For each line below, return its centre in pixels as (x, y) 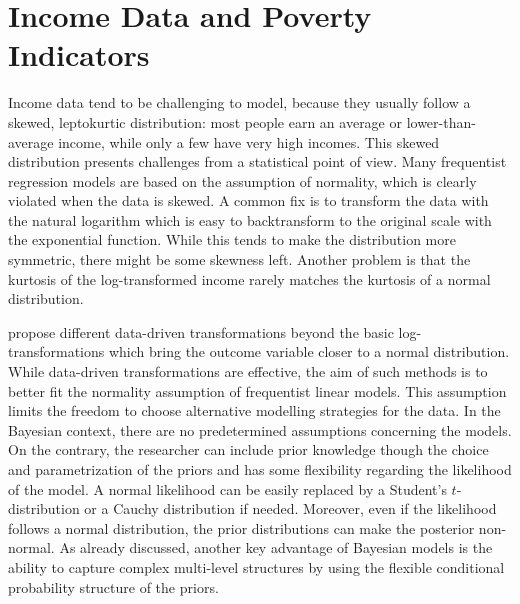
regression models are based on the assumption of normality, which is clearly (242, 180)
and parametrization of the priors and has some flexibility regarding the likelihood (260, 469)
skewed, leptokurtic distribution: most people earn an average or (205, 121)
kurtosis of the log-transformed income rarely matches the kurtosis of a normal (249, 278)
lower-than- (441, 121)
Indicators (79, 54)
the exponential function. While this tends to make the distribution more (232, 239)
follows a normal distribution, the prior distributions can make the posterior (241, 527)
